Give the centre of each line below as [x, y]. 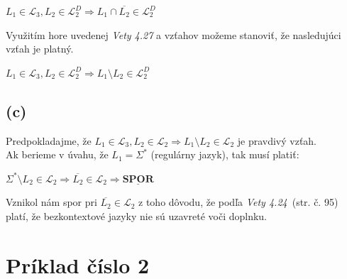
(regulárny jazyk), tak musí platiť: [225, 154]
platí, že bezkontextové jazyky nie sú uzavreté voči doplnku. [137, 215]
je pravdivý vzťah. [277, 140]
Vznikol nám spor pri [51, 202]
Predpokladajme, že [49, 140]
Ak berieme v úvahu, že [57, 154]
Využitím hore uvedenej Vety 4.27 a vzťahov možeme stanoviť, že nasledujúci [173, 34]
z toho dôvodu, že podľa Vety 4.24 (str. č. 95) [238, 202]
